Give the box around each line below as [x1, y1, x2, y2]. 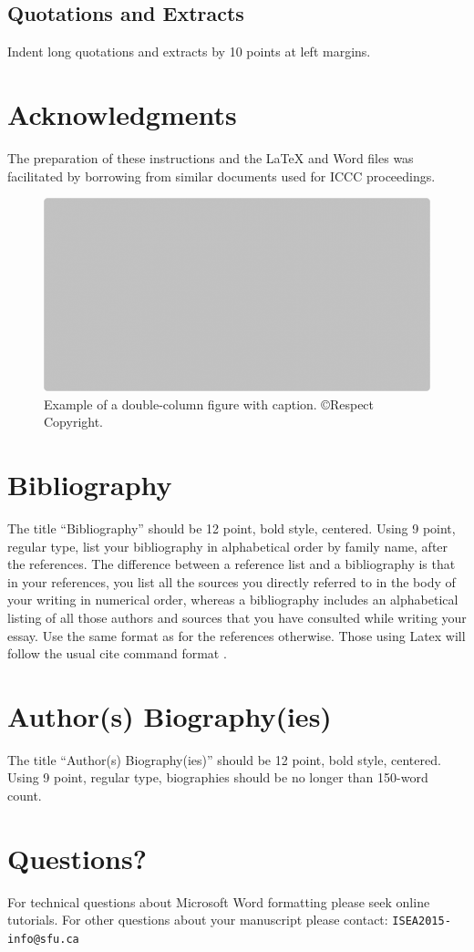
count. [7, 786, 42, 805]
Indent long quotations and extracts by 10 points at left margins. [7, 42, 371, 61]
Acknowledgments [7, 95, 237, 132]
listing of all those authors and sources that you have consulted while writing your [7, 607, 467, 626]
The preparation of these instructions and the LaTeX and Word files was [7, 148, 414, 167]
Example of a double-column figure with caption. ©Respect [44, 394, 375, 413]
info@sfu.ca [7, 933, 79, 947]
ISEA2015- [392, 915, 451, 928]
